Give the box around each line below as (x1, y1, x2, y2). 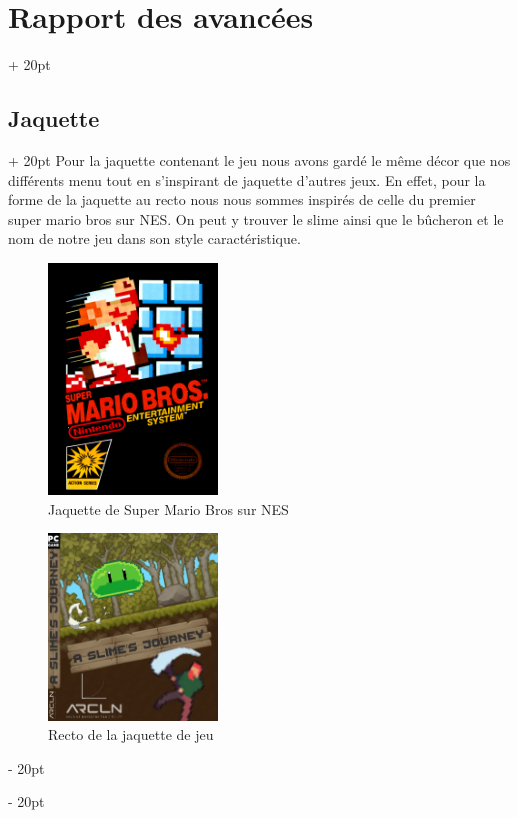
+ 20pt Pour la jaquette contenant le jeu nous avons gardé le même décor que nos (8, 149, 511, 170)
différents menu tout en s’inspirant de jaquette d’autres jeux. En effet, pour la (8, 169, 486, 190)
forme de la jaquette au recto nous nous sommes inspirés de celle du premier (8, 189, 476, 210)
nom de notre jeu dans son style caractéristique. (8, 228, 301, 249)
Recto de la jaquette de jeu (48, 724, 214, 745)
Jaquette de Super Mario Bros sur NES (48, 498, 289, 519)
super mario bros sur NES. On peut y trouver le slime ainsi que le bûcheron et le (8, 208, 504, 229)
